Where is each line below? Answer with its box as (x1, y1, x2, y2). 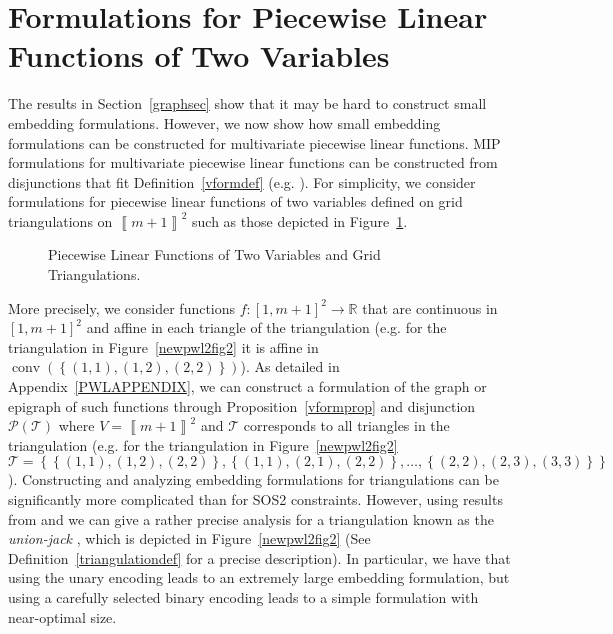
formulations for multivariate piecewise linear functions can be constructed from (8, 152, 498, 173)
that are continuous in (362, 297, 498, 318)
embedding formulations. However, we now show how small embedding (8, 112, 441, 133)
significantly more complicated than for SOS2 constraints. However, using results (8, 489, 503, 509)
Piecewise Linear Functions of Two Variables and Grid (48, 244, 381, 265)
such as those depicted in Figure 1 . (192, 210, 408, 231)
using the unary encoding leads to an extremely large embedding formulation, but (8, 567, 510, 588)
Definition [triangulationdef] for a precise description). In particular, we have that (8, 547, 511, 568)
